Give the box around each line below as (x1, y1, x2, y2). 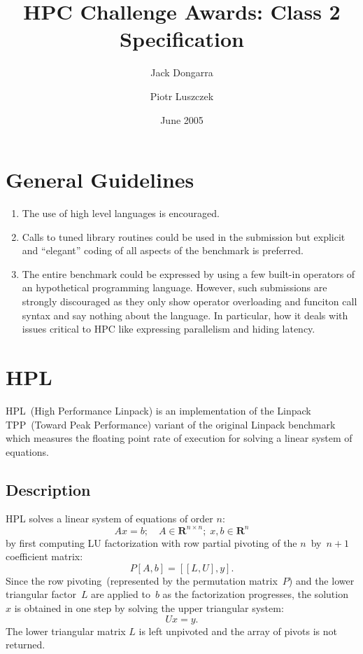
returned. (6, 637, 45, 652)
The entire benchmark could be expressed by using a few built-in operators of (22, 266, 355, 281)
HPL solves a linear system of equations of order (6, 511, 213, 526)
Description (6, 478, 91, 500)
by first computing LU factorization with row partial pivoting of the (6, 535, 297, 550)
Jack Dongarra (150, 65, 213, 80)
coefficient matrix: (6, 549, 83, 564)
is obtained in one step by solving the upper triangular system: (14, 600, 284, 615)
